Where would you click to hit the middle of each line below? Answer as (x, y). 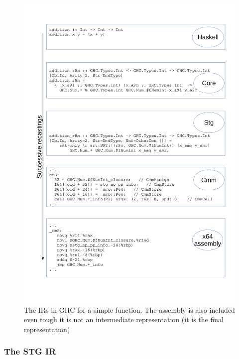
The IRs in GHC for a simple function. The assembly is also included (129, 309)
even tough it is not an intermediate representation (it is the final (124, 319)
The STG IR (30, 351)
